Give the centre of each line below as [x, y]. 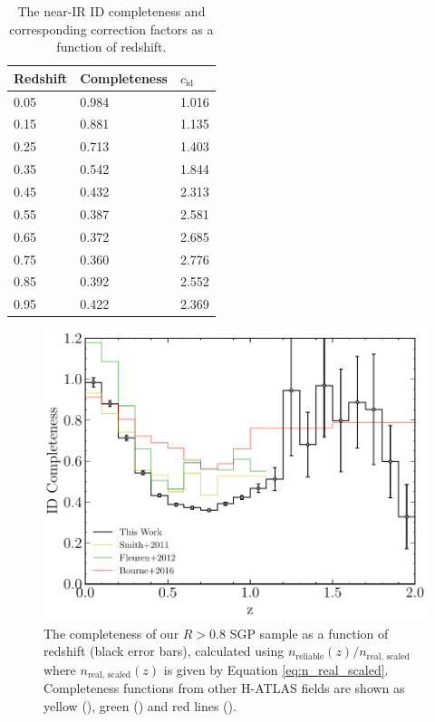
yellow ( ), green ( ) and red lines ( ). [140, 705]
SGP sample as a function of [309, 633]
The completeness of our [111, 633]
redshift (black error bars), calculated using [164, 651]
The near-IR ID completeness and [111, 11]
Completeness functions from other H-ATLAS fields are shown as [224, 688]
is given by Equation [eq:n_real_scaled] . [276, 669]
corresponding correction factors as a [111, 29]
